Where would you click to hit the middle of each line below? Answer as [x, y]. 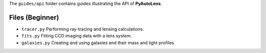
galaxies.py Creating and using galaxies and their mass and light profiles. [99, 43]
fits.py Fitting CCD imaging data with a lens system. [77, 36]
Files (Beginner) [34, 17]
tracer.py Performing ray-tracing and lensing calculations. [83, 29]
